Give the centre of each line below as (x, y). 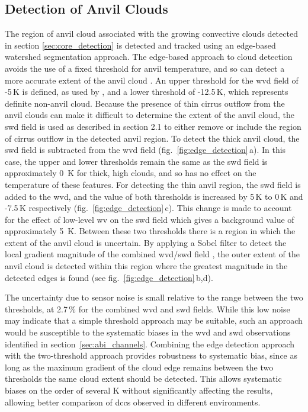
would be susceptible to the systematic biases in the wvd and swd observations (148, 332)
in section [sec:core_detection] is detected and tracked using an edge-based (140, 45)
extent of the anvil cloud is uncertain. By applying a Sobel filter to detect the (146, 242)
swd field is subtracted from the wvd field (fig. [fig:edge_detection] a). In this (145, 150)
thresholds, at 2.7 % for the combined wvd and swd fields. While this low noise (147, 309)
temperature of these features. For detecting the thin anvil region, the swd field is (153, 184)
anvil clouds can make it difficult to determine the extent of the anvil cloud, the (150, 115)
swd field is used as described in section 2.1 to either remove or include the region (153, 126)
